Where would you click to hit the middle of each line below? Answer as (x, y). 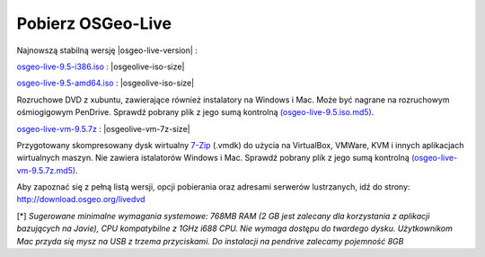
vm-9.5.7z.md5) (46, 170)
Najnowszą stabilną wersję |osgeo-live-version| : (107, 50)
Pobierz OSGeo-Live (94, 23)
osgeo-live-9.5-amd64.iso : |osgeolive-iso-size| (106, 83)
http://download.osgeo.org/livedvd (81, 199)
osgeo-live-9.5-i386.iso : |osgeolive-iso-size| (101, 66)
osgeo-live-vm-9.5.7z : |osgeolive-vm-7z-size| (103, 128)
